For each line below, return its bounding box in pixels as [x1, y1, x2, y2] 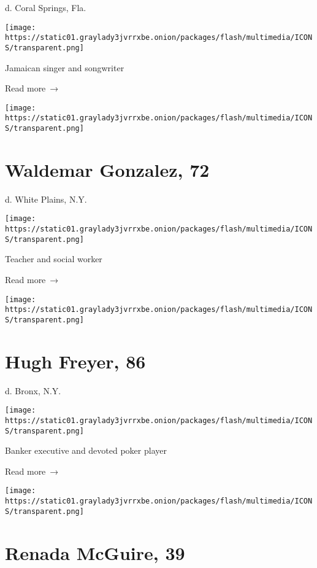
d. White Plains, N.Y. [5, 192, 87, 205]
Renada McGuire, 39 [5, 540, 185, 565]
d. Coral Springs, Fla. [5, 1, 86, 14]
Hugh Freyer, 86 [5, 348, 146, 373]
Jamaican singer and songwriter [5, 61, 124, 74]
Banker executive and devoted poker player [5, 444, 167, 457]
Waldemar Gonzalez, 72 [5, 157, 210, 182]
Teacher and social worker [5, 252, 102, 265]
